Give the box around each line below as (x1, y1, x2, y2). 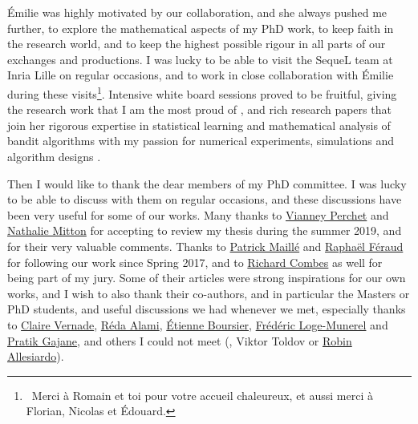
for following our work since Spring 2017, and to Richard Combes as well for (7, 253, 383, 270)
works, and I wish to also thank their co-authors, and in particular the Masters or (7, 285, 410, 301)
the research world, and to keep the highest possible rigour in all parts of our (7, 35, 386, 52)
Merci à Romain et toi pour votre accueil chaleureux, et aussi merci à (31, 386, 373, 403)
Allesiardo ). (7, 348, 64, 365)
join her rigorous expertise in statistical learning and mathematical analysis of (7, 116, 391, 133)
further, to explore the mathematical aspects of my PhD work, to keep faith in (7, 19, 394, 36)
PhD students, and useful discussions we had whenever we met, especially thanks (7, 301, 406, 317)
